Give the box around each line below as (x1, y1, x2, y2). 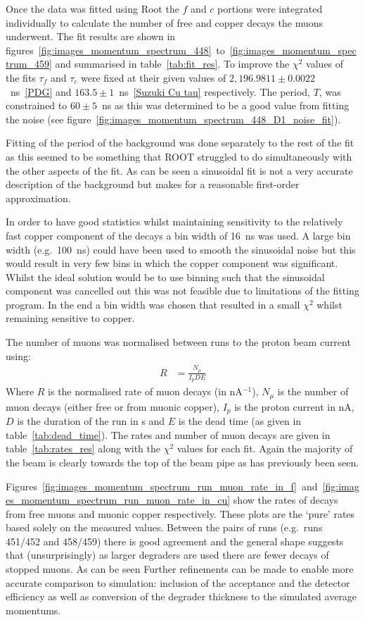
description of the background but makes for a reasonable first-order (6, 177, 300, 192)
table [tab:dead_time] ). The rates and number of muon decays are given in (6, 427, 331, 442)
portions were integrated (217, 1, 323, 15)
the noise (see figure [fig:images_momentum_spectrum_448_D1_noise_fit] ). (6, 111, 341, 126)
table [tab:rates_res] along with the (6, 441, 160, 456)
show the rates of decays (233, 492, 338, 507)
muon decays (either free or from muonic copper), (6, 399, 219, 414)
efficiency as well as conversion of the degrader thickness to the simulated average (6, 589, 357, 604)
